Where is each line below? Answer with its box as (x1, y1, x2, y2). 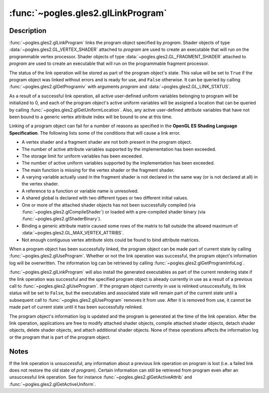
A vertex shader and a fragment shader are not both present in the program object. (21, 139, 192, 145)
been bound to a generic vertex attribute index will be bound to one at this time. (9, 114, 173, 120)
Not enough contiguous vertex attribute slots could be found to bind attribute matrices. (21, 237, 200, 243)
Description (9, 26, 47, 35)
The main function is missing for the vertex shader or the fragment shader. (21, 167, 175, 173)
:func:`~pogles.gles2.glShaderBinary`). (21, 216, 102, 222)
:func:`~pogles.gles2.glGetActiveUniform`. (9, 381, 97, 387)
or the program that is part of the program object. (9, 334, 111, 340)
